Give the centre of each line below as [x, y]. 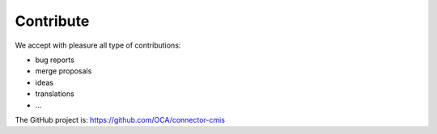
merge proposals [64, 71]
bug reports [55, 60]
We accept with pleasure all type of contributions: [98, 45]
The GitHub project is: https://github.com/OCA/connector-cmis [120, 119]
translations [55, 94]
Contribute [52, 21]
